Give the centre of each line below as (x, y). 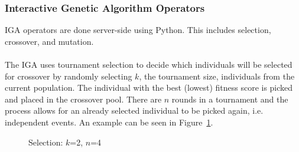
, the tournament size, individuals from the (217, 76)
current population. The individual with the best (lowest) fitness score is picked (149, 87)
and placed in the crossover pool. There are (83, 99)
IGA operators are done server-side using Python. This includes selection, (138, 30)
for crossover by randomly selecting (69, 76)
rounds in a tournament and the (230, 99)
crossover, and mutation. (49, 41)
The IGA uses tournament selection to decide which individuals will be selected (149, 64)
